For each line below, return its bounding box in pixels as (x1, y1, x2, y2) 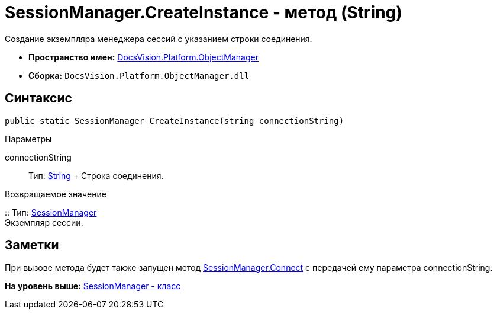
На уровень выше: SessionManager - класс (5, 281, 181, 291)
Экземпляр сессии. (5, 217, 83, 228)
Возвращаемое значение (5, 188, 106, 199)
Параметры (5, 133, 52, 144)
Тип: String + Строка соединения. (28, 170, 164, 181)
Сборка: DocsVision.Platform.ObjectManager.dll (28, 70, 250, 81)
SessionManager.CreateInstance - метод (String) (5, 2, 402, 23)
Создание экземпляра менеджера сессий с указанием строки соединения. (5, 33, 312, 44)
